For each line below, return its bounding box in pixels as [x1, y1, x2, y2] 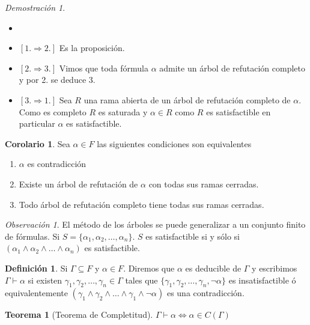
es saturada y [98, 105, 148, 118]
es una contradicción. [166, 287, 245, 299]
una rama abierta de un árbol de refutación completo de [84, 93, 291, 106]
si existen [28, 273, 62, 286]
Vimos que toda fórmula [59, 61, 148, 74]
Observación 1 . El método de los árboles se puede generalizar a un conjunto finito [5, 218, 306, 231]
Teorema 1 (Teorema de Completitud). [5, 308, 153, 321]
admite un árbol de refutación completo [159, 61, 306, 74]
